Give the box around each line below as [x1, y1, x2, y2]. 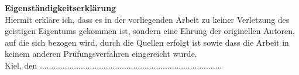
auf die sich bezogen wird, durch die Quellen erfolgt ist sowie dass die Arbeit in [5, 36, 289, 48]
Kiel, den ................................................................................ [5, 59, 222, 71]
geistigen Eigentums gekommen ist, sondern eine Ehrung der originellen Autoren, [5, 25, 295, 37]
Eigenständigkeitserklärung [5, 2, 116, 13]
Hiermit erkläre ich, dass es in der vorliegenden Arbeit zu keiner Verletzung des [5, 13, 290, 25]
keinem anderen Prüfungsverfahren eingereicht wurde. [5, 47, 197, 60]
